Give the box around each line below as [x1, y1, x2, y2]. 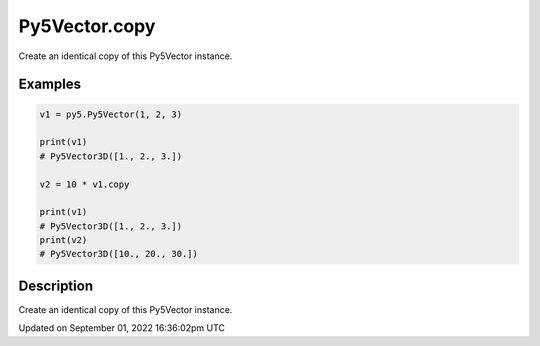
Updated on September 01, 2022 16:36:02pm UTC [18, 322, 225, 334]
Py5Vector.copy [18, 15, 156, 37]
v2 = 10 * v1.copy [39, 178, 130, 190]
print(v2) [39, 235, 88, 246]
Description [18, 277, 94, 294]
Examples [18, 76, 82, 93]
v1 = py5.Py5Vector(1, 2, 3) [39, 108, 183, 120]
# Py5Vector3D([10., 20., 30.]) [39, 248, 199, 260]
